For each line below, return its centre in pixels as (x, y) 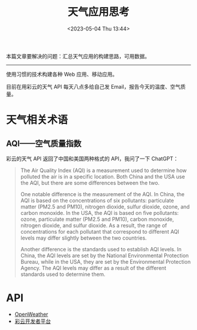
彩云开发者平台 (33, 321)
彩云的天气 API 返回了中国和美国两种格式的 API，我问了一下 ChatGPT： (92, 159)
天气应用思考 (98, 12)
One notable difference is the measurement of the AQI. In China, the (102, 194)
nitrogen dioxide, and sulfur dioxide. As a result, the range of (94, 225)
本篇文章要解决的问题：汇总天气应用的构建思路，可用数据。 (78, 56)
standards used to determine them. (63, 274)
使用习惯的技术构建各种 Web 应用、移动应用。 (62, 74)
